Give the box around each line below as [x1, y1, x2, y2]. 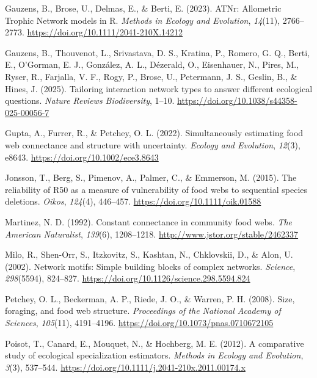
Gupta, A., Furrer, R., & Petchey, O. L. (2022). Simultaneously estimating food [5, 126, 304, 139]
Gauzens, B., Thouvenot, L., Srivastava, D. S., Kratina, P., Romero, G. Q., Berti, [5, 46, 310, 59]
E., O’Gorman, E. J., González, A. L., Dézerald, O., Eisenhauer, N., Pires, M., [5, 58, 299, 71]
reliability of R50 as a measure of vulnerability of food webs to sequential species [5, 183, 308, 195]
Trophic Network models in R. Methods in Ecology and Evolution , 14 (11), [5, 13, 280, 26]
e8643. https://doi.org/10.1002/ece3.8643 [5, 150, 159, 163]
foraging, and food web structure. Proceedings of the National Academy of [5, 304, 281, 317]
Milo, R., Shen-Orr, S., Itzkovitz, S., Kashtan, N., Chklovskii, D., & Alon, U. [5, 248, 293, 261]
